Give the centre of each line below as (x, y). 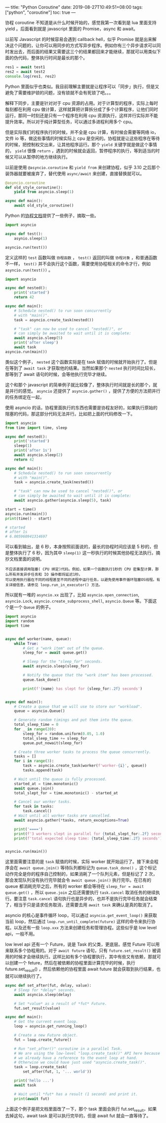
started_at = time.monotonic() (46, 784)
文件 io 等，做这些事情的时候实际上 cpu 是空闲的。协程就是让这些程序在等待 (83, 138)
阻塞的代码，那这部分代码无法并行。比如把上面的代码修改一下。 (70, 414)
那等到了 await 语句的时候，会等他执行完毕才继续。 (57, 374)
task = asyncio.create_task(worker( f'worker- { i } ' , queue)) (85, 766)
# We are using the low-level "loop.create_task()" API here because (87, 1053)
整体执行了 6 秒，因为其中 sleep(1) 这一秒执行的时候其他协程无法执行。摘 (85, 553)
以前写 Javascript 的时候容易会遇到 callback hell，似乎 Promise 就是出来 (79, 39)
